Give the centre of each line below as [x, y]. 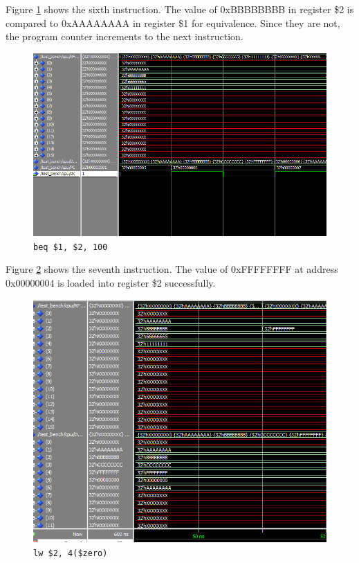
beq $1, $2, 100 [71, 247]
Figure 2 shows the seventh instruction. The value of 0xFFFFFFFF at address [172, 269]
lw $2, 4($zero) [71, 553]
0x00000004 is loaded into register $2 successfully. [111, 282]
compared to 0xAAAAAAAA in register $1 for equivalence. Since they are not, [173, 23]
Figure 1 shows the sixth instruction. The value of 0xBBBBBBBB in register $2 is [180, 9]
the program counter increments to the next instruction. [125, 36]
